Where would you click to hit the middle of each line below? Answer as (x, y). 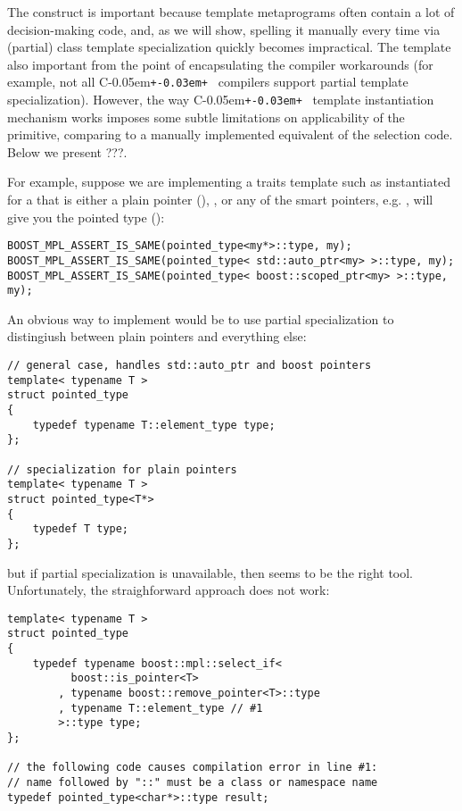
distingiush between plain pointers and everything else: (157, 336)
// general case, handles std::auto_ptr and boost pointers (190, 366)
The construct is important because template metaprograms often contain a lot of (231, 12)
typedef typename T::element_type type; (154, 425)
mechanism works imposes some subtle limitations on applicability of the (206, 117)
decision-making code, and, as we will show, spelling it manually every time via (224, 29)
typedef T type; (81, 529)
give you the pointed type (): (86, 217)
